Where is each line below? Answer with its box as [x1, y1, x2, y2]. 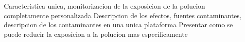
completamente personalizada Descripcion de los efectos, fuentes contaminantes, [4, 10, 242, 20]
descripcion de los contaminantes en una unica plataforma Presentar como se [4, 20, 233, 30]
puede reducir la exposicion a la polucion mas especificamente [4, 29, 188, 39]
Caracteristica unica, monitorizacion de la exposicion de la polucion [4, 1, 205, 10]
